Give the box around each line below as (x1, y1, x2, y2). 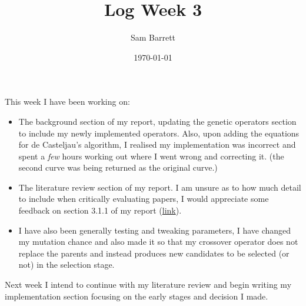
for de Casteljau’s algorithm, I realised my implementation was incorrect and (18, 138, 296, 151)
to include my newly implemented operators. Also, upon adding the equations (18, 127, 300, 139)
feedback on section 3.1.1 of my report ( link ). (18, 204, 182, 217)
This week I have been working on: (5, 95, 130, 108)
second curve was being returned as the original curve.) (18, 161, 218, 174)
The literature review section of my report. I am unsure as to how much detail (18, 181, 301, 193)
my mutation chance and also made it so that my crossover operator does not (18, 235, 298, 248)
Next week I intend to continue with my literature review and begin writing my (5, 278, 292, 291)
